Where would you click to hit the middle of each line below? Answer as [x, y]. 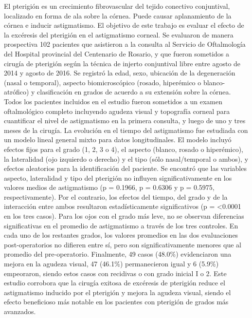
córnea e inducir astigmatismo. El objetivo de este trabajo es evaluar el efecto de [124, 25]
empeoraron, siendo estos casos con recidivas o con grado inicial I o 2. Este [115, 273]
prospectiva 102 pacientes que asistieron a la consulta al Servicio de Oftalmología [125, 44]
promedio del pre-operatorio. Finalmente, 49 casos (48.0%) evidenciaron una [118, 254]
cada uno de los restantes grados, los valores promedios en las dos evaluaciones [121, 235]
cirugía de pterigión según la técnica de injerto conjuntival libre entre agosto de [122, 63]
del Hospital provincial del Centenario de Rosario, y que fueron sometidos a [117, 53]
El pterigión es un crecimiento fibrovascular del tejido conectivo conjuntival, [117, 6]
